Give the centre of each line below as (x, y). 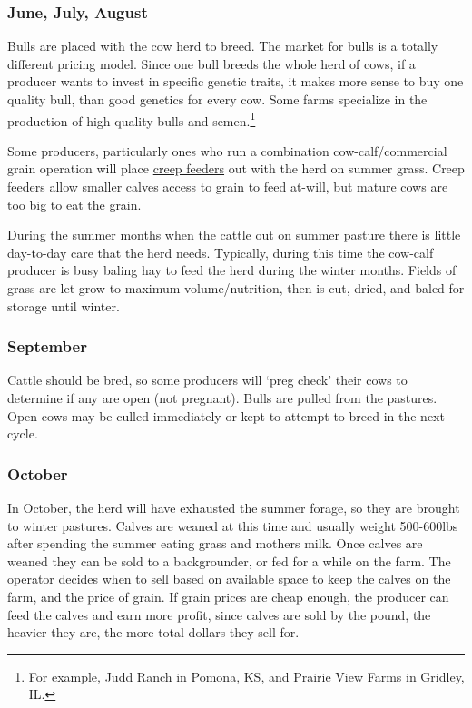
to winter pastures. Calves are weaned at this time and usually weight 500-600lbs (233, 525)
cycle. (23, 433)
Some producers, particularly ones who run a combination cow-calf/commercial (227, 150)
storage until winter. (64, 305)
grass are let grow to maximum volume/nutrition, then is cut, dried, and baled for (236, 288)
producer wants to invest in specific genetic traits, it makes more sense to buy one (236, 81)
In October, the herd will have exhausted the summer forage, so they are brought (234, 507)
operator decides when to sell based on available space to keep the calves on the (229, 579)
